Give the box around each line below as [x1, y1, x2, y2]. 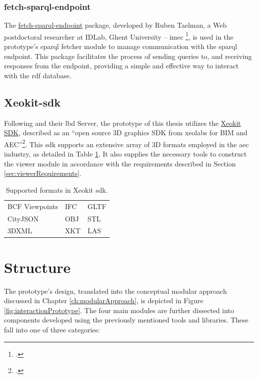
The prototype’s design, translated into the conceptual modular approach [4, 285, 227, 296]
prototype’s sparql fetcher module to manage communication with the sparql [4, 41, 237, 52]
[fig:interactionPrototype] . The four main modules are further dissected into [4, 305, 234, 315]
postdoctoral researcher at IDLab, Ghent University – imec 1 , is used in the [4, 30, 234, 42]
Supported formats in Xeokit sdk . [6, 184, 108, 195]
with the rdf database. [4, 70, 71, 80]
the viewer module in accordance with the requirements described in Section [4, 158, 236, 168]
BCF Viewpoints [7, 201, 58, 211]
